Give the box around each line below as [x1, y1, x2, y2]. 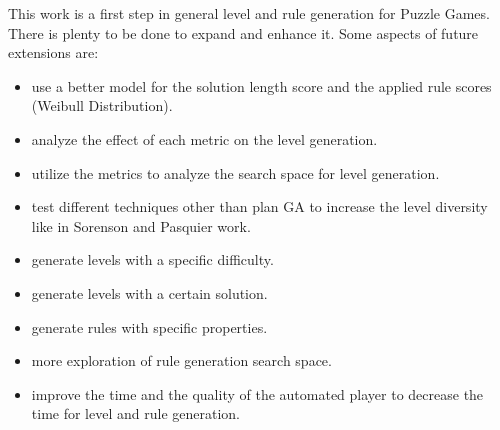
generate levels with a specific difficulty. [31, 249, 274, 270]
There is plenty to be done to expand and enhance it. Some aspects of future [8, 22, 479, 43]
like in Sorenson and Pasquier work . [31, 215, 251, 236]
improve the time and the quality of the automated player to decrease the [31, 383, 484, 404]
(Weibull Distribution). [31, 95, 173, 116]
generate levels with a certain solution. [31, 282, 268, 303]
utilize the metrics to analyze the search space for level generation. [31, 162, 440, 183]
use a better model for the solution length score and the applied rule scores [31, 75, 492, 96]
